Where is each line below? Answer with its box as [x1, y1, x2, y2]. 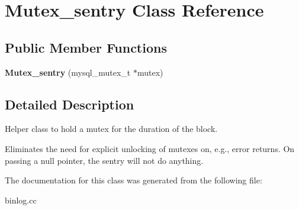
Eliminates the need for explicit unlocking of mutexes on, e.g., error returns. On [5, 142, 295, 154]
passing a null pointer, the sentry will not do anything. [5, 154, 204, 166]
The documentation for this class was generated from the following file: [5, 174, 262, 186]
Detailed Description [5, 95, 134, 113]
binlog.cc [5, 193, 37, 206]
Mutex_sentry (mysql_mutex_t [5, 66, 131, 78]
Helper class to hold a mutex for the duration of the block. [5, 122, 218, 135]
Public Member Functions [5, 38, 167, 56]
